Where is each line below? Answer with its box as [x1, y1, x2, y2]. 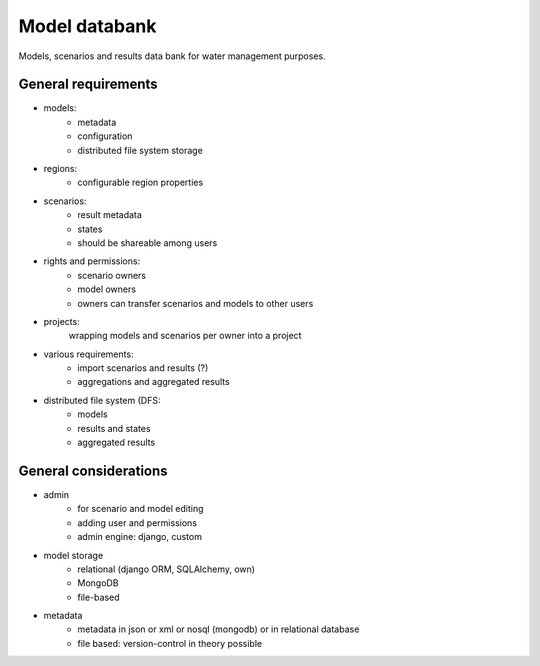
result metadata [77, 209, 142, 221]
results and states [77, 422, 151, 434]
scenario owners [77, 269, 147, 281]
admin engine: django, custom [77, 531, 202, 543]
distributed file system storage [77, 144, 204, 156]
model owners [77, 283, 137, 295]
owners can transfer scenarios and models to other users [77, 297, 314, 309]
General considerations [18, 462, 169, 479]
